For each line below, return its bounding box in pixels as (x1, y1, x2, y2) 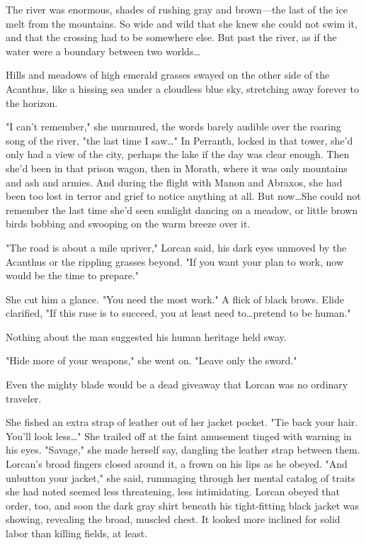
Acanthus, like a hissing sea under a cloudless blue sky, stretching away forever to (6, 81, 359, 96)
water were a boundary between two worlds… (6, 43, 200, 58)
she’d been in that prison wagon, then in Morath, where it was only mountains (6, 160, 348, 175)
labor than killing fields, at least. (6, 526, 148, 540)
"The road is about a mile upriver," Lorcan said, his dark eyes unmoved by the (6, 240, 347, 254)
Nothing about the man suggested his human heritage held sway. (6, 329, 287, 344)
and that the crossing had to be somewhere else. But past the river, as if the (6, 30, 337, 45)
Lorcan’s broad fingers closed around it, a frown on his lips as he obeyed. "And (6, 456, 348, 471)
